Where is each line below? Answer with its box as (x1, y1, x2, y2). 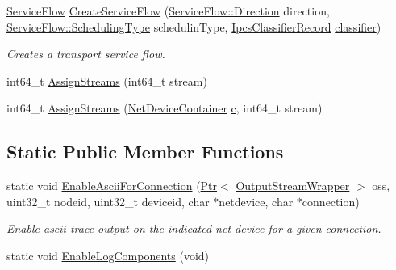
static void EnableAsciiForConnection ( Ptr (6, 177, 218, 194)
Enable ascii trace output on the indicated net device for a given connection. (6, 220, 381, 237)
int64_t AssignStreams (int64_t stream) (6, 72, 207, 89)
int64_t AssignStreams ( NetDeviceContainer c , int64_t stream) (6, 99, 323, 116)
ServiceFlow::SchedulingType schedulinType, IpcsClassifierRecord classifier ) (6, 18, 381, 35)
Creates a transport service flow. (6, 45, 165, 62)
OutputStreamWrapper (236, 177, 350, 194)
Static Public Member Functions (6, 139, 284, 164)
